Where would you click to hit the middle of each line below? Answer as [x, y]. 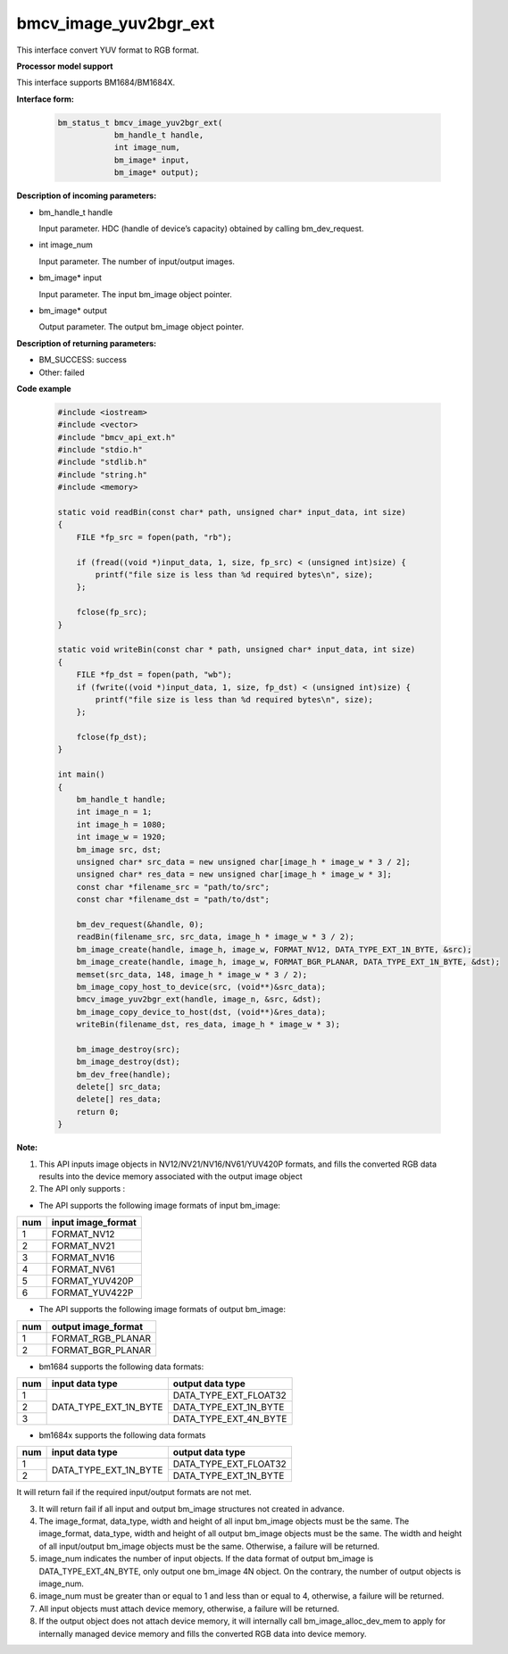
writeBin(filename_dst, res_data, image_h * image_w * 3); [208, 1025]
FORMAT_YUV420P [92, 1281]
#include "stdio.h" [100, 450]
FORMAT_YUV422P [92, 1292]
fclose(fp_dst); [112, 737]
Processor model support [65, 66]
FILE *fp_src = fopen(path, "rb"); [154, 537]
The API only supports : [82, 1189]
